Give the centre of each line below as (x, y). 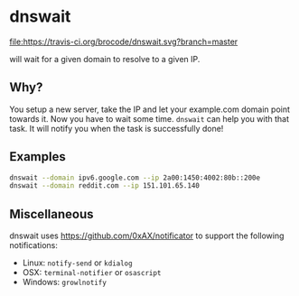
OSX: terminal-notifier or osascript (92, 273)
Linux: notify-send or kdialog (77, 263)
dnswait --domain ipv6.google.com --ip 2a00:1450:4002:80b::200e (135, 178)
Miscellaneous (51, 214)
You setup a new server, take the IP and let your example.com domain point (150, 109)
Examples (37, 157)
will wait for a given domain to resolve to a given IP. (105, 59)
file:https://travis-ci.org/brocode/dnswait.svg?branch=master (124, 42)
